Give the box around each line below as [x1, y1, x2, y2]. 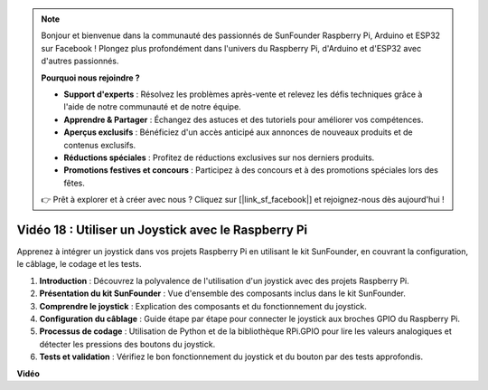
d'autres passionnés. [41, 55, 119, 67]
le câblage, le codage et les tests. [16, 259, 142, 270]
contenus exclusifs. [63, 139, 136, 150]
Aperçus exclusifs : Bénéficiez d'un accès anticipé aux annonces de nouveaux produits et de [63, 127, 413, 138]
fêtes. [63, 177, 85, 188]
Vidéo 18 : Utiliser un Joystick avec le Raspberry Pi [16, 222, 307, 237]
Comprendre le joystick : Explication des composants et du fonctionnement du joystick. [39, 300, 368, 311]
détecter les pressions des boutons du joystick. [39, 338, 216, 349]
